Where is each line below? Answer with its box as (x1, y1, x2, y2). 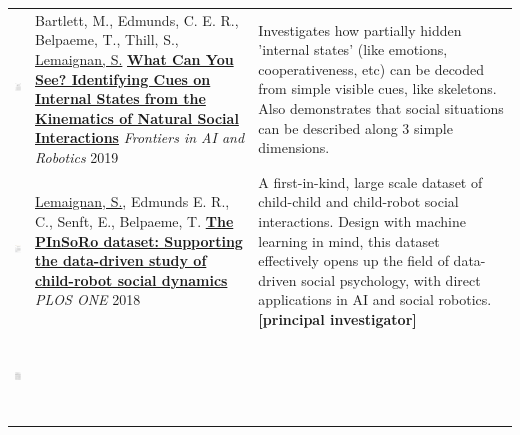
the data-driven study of (35, 250, 207, 271)
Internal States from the (35, 88, 206, 109)
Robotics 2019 (35, 146, 119, 167)
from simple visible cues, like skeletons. (258, 78, 497, 99)
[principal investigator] (258, 308, 417, 329)
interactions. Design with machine (258, 210, 466, 231)
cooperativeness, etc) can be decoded (258, 58, 485, 79)
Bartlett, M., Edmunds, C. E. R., (35, 9, 239, 30)
